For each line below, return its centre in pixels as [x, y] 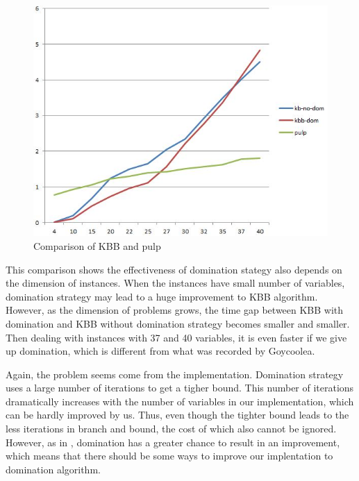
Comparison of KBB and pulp [97, 245]
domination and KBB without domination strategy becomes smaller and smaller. [178, 323]
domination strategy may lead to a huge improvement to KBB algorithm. [162, 296]
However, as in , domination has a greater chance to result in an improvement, [173, 442]
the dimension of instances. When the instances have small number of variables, [175, 283]
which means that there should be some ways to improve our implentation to [169, 456]
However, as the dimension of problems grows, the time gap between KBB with [175, 310]
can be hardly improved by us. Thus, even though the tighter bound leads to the [177, 415]
